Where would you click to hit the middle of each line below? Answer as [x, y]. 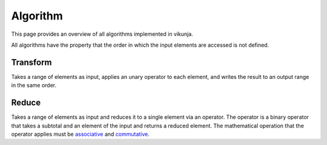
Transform [31, 62]
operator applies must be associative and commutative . [80, 134]
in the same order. [34, 86]
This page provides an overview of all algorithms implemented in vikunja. [102, 34]
